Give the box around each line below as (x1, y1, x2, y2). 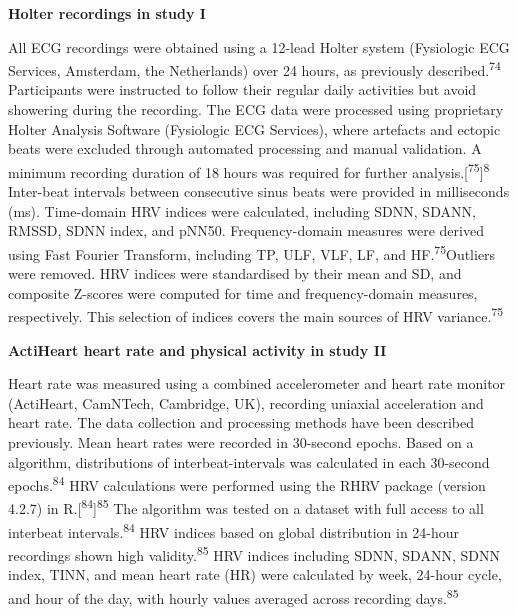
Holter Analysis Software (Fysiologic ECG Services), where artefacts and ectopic (8, 118, 501, 139)
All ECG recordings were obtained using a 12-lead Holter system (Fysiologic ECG (8, 36, 510, 57)
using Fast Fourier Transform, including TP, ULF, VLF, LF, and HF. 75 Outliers (8, 240, 496, 264)
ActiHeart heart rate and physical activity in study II (8, 339, 387, 360)
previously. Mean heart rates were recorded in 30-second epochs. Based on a (8, 431, 474, 452)
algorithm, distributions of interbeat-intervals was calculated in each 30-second (8, 451, 490, 472)
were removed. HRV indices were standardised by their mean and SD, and (8, 263, 462, 284)
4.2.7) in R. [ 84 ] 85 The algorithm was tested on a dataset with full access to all (8, 495, 484, 518)
